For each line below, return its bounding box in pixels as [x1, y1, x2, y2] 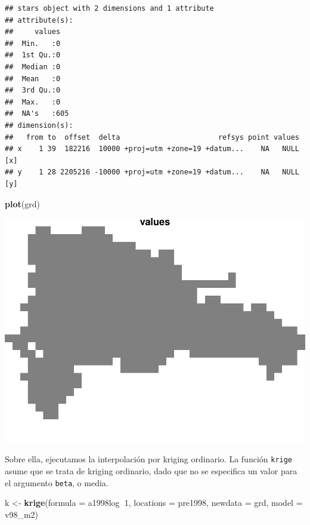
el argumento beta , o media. [5, 476, 108, 489]
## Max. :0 [5, 97, 61, 106]
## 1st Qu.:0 [5, 51, 61, 60]
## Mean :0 [5, 74, 61, 83]
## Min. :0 [5, 39, 61, 48]
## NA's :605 [5, 109, 69, 118]
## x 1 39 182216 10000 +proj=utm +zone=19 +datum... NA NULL [5, 145, 299, 153]
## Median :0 [5, 62, 61, 71]
